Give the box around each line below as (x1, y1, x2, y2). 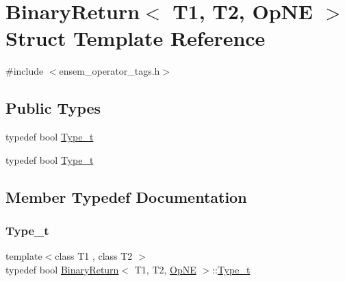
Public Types (5, 97, 101, 119)
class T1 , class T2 (55, 249, 133, 263)
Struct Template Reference (5, 24, 266, 52)
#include (5, 64, 44, 78)
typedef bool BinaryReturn (5, 262, 119, 276)
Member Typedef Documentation (5, 186, 247, 207)
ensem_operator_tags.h (59, 64, 160, 78)
